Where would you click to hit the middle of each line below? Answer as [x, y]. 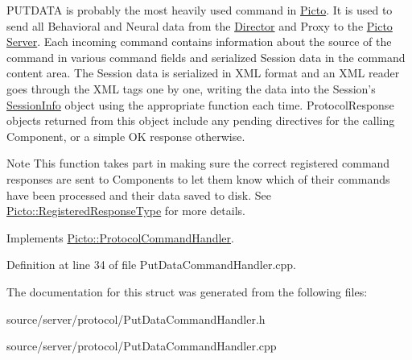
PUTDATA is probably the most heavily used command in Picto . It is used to [200, 10]
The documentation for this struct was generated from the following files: [187, 291]
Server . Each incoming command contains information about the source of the [199, 41]
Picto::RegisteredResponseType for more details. [126, 211]
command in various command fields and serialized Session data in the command [206, 57]
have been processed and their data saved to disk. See [139, 194]
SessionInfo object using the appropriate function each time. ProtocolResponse [200, 104]
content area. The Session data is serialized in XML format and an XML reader [203, 73]
